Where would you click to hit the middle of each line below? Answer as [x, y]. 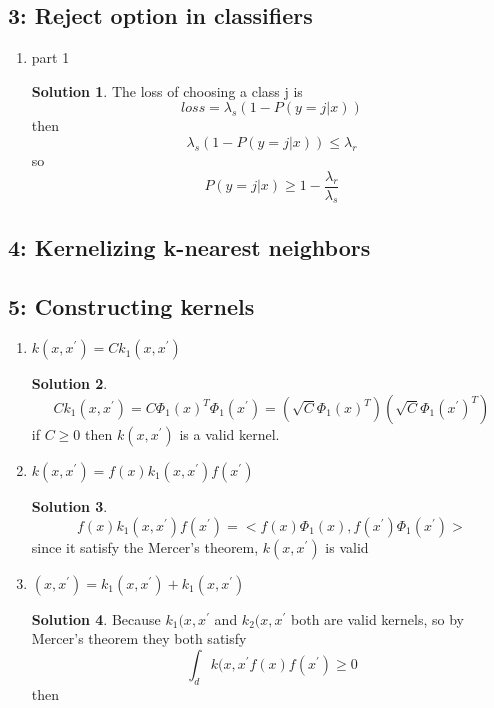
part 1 [50, 57]
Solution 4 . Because [96, 618]
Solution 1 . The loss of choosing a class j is [167, 90]
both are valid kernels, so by [377, 618]
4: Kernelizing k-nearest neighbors [189, 246]
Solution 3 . [69, 506]
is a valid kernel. [229, 434]
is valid [347, 546]
